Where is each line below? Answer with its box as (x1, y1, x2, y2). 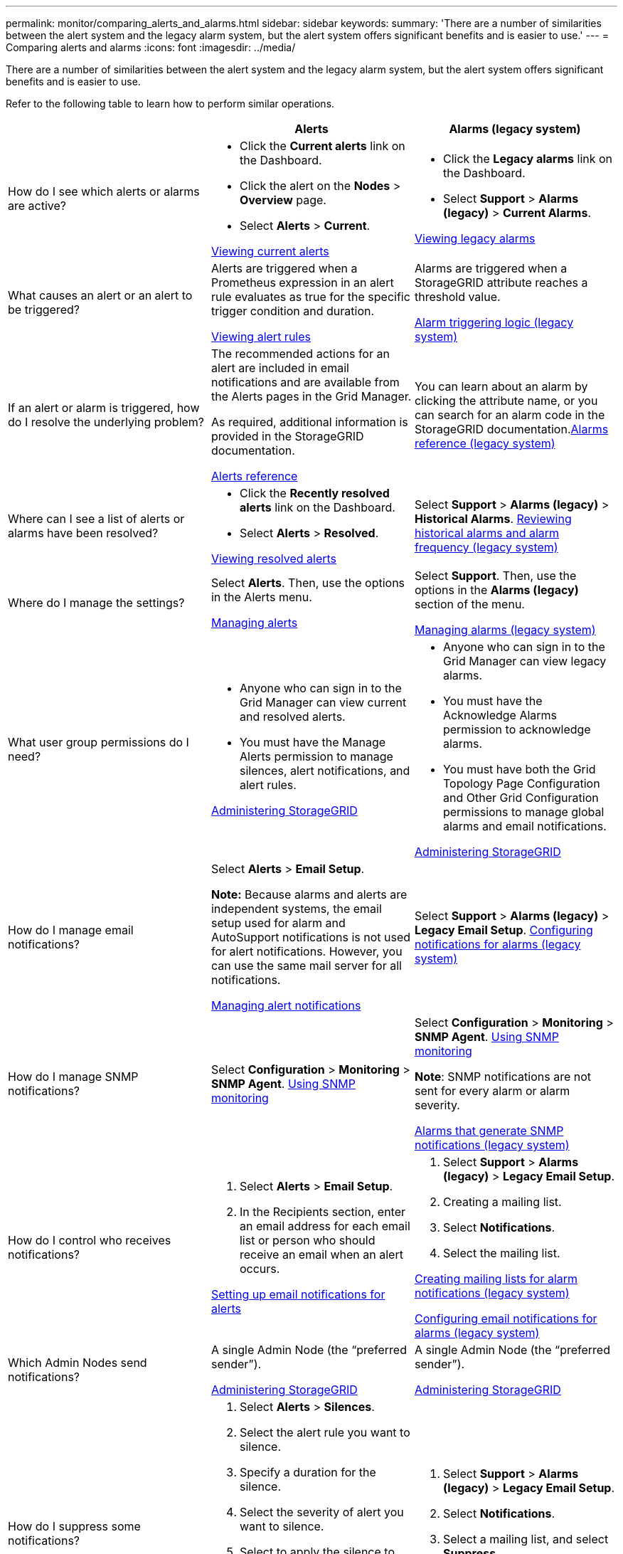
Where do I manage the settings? (8, 596, 185, 610)
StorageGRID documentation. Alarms (414, 422, 609, 436)
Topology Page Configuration (442, 776, 600, 791)
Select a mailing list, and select (442, 1532, 609, 1546)
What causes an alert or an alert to (8, 288, 193, 302)
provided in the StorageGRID (211, 429, 364, 443)
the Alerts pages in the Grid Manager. (211, 389, 412, 403)
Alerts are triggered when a (211, 261, 358, 275)
